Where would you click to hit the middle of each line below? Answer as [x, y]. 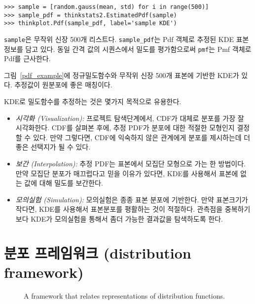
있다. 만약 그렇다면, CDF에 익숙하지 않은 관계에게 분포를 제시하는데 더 [142, 137]
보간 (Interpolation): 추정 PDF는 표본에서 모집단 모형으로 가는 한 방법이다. [130, 164]
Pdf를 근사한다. [27, 58]
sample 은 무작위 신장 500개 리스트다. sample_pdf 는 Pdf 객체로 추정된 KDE [119, 39]
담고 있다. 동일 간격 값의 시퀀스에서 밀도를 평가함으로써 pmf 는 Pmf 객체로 [138, 49]
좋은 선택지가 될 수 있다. [53, 147]
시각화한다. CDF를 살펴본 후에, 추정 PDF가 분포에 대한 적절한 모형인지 [125, 128]
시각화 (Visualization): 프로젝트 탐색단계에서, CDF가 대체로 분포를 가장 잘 [130, 118]
